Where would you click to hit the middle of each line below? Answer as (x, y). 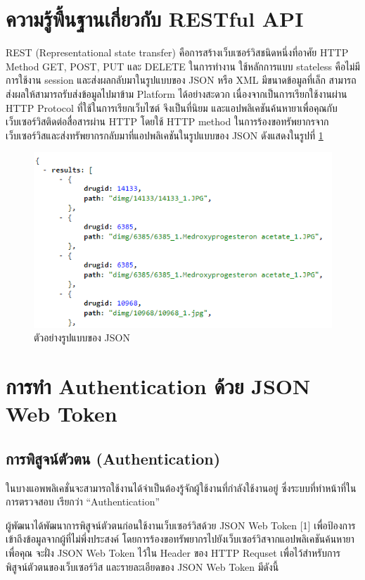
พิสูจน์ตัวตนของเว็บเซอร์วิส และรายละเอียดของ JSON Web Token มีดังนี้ (142, 566)
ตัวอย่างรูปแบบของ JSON (82, 338)
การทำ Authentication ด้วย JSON (158, 385)
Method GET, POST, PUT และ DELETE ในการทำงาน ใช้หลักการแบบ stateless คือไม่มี (183, 66)
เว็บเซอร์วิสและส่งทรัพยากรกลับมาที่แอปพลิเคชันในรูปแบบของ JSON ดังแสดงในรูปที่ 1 (165, 135)
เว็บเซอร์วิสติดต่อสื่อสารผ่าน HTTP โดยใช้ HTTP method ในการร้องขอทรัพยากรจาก (167, 121)
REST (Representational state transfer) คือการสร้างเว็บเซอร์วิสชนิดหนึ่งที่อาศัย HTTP (177, 52)
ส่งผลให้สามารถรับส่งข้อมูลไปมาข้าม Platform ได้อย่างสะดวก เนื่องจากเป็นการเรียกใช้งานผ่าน (177, 93)
